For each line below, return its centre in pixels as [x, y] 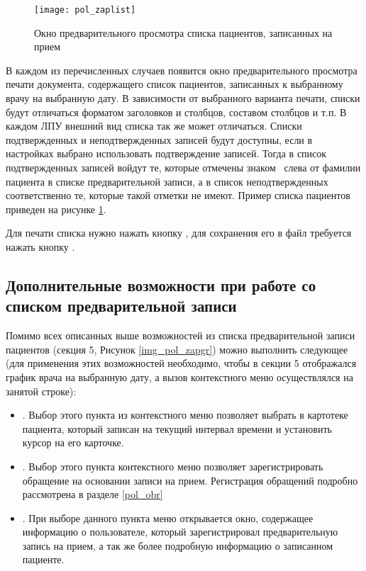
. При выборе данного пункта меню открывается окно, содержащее [168, 518]
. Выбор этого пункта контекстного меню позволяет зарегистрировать [173, 466]
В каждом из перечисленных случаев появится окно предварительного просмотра [182, 70]
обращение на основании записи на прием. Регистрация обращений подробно [190, 480]
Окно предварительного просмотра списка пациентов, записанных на [183, 32]
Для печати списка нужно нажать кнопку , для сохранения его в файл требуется [179, 233]
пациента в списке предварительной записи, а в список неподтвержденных [167, 181]
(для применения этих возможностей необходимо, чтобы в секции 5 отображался [181, 363]
